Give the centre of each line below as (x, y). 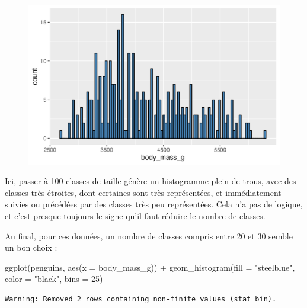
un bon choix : (31, 247)
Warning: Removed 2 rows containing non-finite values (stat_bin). (141, 299)
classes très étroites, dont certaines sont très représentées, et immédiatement (143, 192)
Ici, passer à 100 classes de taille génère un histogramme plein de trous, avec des (151, 181)
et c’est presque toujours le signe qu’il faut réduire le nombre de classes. (135, 215)
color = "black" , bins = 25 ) (54, 279)
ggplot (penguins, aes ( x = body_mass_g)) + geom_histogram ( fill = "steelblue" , (150, 267)
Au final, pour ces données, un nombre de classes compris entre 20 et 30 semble (149, 235)
